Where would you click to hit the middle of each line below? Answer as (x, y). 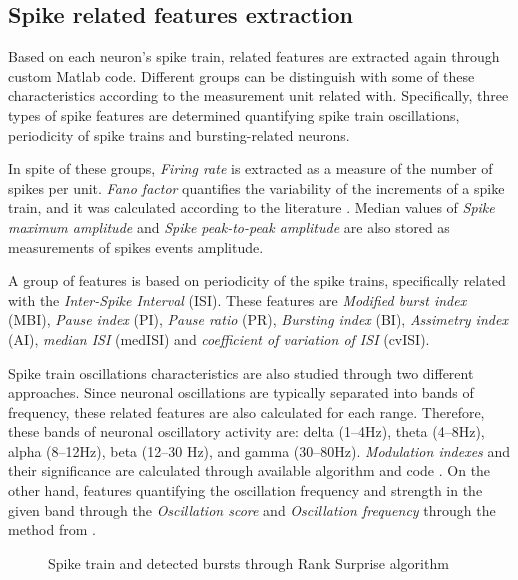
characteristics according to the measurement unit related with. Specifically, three (258, 95)
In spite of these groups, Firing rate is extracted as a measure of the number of (250, 168)
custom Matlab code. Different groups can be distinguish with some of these (241, 75)
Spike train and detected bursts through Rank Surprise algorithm (248, 562)
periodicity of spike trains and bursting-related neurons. (179, 134)
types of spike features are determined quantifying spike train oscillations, (234, 114)
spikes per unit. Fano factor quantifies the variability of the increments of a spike (256, 187)
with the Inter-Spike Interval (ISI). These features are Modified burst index (237, 299)
